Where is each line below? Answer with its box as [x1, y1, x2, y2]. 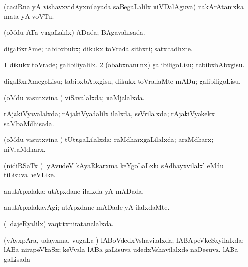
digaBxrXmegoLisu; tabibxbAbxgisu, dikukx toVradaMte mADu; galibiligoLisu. [4, 76, 241, 86]
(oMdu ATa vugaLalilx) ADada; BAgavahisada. [4, 27, 145, 37]
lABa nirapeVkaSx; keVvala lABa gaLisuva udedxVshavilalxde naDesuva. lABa [4, 244, 238, 254]
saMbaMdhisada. [4, 118, 54, 128]
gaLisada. [4, 253, 32, 264]
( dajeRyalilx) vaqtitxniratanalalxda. [4, 218, 114, 228]
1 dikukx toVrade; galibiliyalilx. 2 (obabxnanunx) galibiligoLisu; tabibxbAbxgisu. [4, 60, 245, 70]
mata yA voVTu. [4, 11, 54, 21]
